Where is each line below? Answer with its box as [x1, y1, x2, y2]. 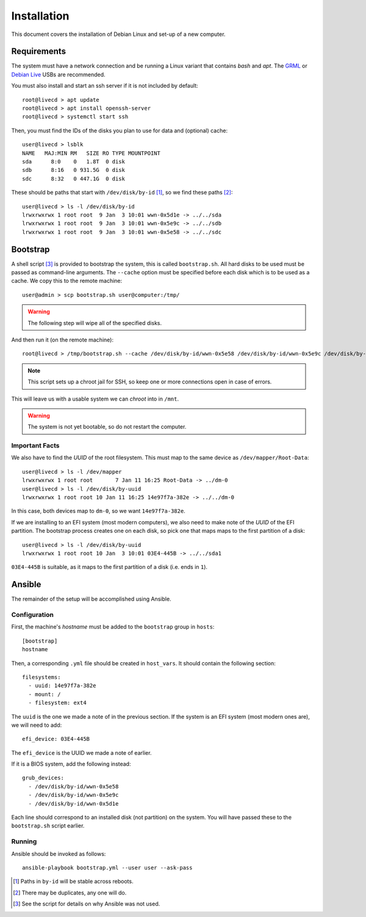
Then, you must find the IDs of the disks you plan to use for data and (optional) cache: [11, 127, 228, 134]
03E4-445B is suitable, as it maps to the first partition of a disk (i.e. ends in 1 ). [11, 563, 207, 571]
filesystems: [22, 674, 61, 680]
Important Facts [11, 441, 60, 450]
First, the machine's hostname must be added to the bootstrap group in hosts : [11, 623, 215, 630]
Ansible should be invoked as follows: [11, 850, 106, 857]
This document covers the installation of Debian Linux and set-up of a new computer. [11, 30, 226, 38]
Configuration [11, 610, 54, 619]
